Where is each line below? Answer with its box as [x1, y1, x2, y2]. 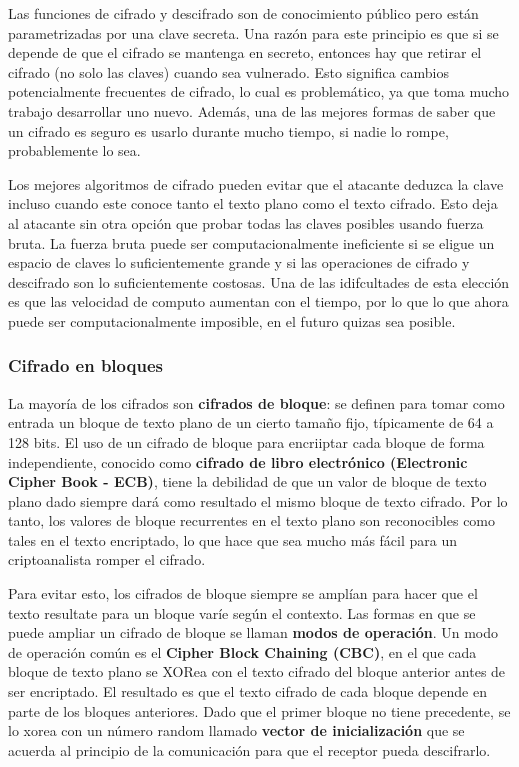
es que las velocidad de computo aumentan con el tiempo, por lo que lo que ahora [8, 291, 509, 312]
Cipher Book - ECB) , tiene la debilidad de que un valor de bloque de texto [8, 471, 487, 492]
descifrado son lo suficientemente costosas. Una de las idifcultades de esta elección [8, 271, 510, 292]
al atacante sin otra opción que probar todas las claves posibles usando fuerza [8, 212, 484, 233]
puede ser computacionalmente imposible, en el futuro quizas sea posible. [8, 310, 456, 331]
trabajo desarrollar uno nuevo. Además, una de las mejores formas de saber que [8, 100, 496, 121]
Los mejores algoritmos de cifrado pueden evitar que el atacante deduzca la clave [8, 173, 504, 194]
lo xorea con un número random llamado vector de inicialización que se [8, 720, 465, 741]
